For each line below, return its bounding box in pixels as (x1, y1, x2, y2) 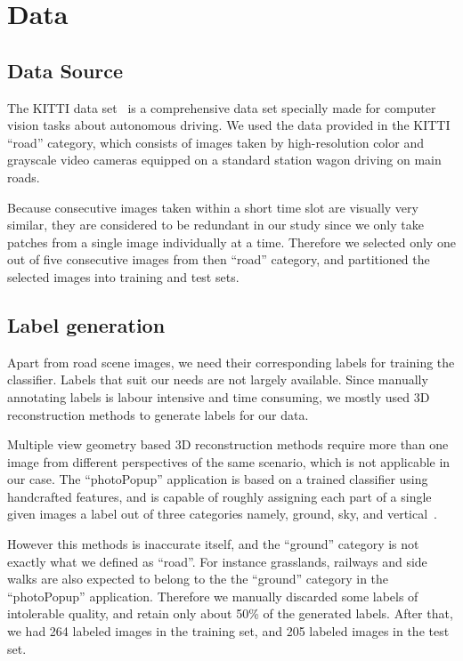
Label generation (7, 310, 166, 338)
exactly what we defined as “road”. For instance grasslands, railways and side (7, 552, 427, 570)
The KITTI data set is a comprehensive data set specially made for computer (7, 98, 436, 117)
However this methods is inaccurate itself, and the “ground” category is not (7, 535, 419, 553)
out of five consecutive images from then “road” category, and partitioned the (7, 250, 430, 269)
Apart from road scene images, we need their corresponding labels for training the (7, 352, 455, 371)
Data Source (7, 56, 124, 84)
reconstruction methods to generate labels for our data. (7, 405, 309, 423)
